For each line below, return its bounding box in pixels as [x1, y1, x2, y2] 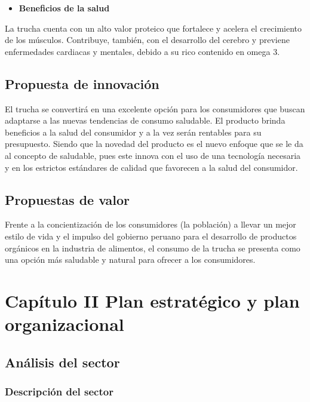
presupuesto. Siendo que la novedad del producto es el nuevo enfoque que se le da [5, 137, 303, 150]
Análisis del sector [5, 352, 120, 371]
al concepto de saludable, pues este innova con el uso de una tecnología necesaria [5, 149, 301, 161]
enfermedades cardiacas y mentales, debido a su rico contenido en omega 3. [5, 45, 280, 57]
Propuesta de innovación [5, 74, 159, 93]
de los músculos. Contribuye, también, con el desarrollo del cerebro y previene [5, 33, 290, 46]
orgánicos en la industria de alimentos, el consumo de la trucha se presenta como [5, 241, 300, 254]
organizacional [5, 312, 124, 336]
